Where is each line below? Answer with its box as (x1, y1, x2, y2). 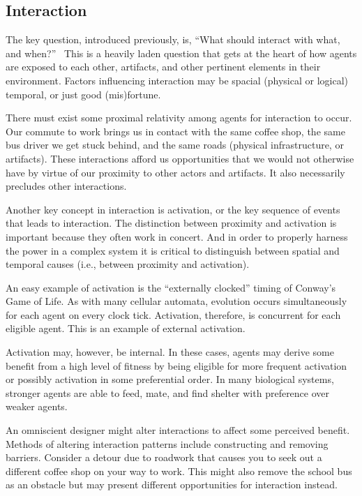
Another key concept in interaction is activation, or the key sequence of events (6, 202, 340, 216)
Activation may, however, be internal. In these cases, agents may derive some (6, 345, 334, 359)
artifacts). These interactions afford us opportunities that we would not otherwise (6, 151, 354, 165)
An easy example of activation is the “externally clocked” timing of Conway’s (6, 280, 336, 294)
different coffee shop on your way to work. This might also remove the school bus (6, 463, 352, 478)
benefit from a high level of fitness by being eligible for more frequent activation (6, 358, 347, 373)
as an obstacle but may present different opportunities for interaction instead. (6, 477, 338, 492)
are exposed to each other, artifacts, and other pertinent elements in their (6, 59, 321, 74)
